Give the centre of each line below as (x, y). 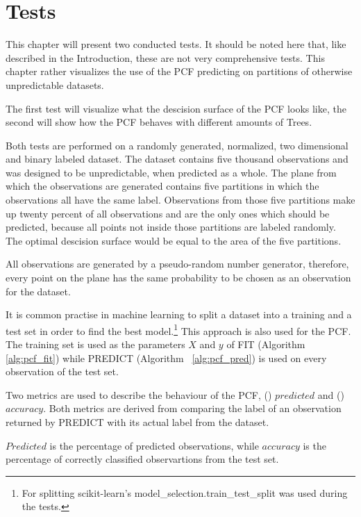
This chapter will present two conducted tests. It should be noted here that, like (176, 44)
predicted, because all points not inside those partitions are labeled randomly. (171, 227)
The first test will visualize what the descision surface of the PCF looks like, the (176, 108)
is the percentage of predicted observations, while (154, 445)
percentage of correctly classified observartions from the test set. (142, 459)
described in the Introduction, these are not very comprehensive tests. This (165, 57)
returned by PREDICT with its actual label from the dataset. (137, 422)
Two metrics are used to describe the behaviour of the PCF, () (139, 394)
